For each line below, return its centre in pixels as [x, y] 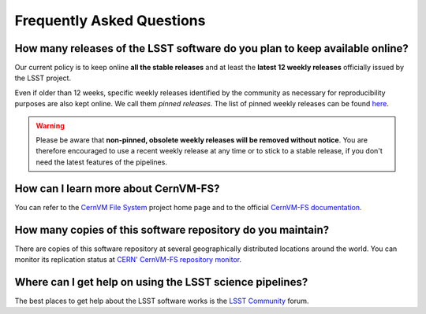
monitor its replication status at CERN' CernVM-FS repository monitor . [128, 259]
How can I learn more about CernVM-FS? [117, 188]
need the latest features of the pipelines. [101, 162]
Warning [50, 125]
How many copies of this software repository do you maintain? [172, 229]
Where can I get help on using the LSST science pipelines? [161, 282]
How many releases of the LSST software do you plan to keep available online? [212, 48]
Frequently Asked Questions [110, 20]
